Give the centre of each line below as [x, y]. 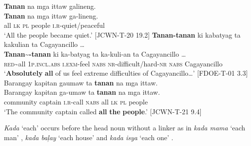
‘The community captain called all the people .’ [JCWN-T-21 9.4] [103, 111]
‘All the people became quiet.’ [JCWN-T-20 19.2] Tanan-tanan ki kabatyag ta [122, 34]
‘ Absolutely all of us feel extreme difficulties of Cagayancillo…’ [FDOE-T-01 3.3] [126, 73]
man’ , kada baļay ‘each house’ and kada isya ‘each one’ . [89, 137]
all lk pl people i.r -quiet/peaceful [54, 25]
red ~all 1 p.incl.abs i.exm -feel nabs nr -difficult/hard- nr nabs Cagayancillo [113, 63]
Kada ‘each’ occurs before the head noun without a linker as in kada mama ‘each [125, 128]
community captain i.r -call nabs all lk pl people [76, 101]
